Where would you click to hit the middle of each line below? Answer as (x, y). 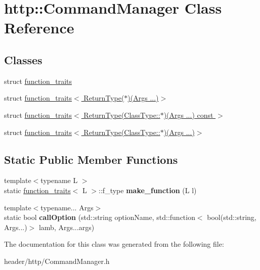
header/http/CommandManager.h (57, 261)
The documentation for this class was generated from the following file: (114, 244)
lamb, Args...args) (67, 227)
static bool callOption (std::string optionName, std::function (100, 217)
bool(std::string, (232, 217)
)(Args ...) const (188, 115)
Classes (23, 59)
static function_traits (37, 190)
